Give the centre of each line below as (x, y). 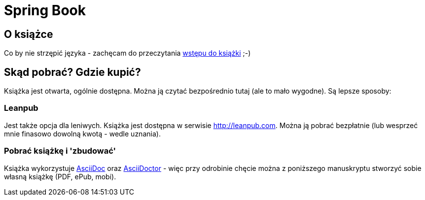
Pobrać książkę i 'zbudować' (60, 151)
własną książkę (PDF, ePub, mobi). (60, 176)
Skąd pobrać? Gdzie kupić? (72, 72)
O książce (29, 34)
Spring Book (45, 10)
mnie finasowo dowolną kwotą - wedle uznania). (82, 133)
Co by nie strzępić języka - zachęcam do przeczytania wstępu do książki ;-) (127, 53)
